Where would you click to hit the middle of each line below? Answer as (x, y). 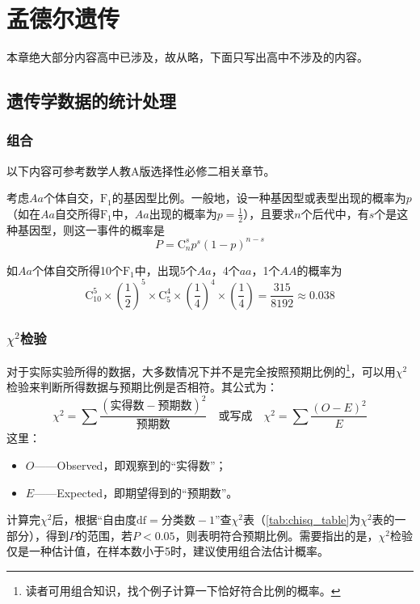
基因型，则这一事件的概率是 (91, 229)
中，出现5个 (166, 270)
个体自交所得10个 (77, 270)
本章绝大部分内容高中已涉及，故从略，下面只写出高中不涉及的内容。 (187, 57)
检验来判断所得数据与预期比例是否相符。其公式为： (142, 387)
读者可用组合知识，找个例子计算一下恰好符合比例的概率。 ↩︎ (183, 590)
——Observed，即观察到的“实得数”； (130, 465)
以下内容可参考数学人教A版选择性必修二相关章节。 (141, 170)
